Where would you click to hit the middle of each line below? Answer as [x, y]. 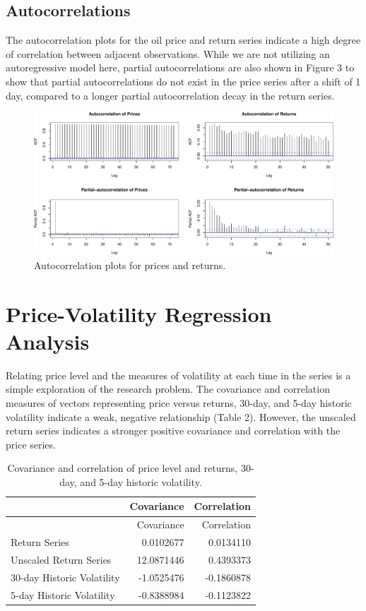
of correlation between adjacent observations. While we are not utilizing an [168, 53]
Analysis [48, 341]
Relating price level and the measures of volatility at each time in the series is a [178, 375]
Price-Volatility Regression [139, 313]
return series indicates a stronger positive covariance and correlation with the [173, 431]
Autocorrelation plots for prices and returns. [130, 265]
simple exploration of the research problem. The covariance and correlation [168, 389]
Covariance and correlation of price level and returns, [123, 468]
